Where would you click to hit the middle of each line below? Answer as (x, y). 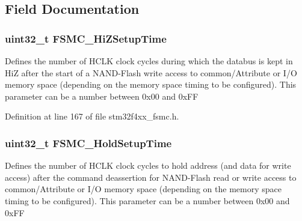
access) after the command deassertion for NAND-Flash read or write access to (151, 177)
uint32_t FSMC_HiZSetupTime (86, 38)
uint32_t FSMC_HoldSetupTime (88, 143)
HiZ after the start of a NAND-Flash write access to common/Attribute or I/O (151, 72)
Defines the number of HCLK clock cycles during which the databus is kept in (149, 61)
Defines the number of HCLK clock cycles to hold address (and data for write (148, 165)
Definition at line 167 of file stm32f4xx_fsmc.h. (92, 116)
